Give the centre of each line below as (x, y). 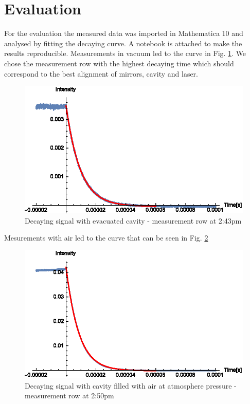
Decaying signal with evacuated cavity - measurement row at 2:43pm (133, 220)
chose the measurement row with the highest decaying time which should (119, 63)
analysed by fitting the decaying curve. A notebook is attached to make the (123, 43)
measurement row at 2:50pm (69, 396)
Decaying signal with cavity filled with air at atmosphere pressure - (131, 385)
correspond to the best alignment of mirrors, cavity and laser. (101, 73)
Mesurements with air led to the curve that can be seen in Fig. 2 (106, 238)
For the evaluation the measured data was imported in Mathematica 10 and (124, 33)
